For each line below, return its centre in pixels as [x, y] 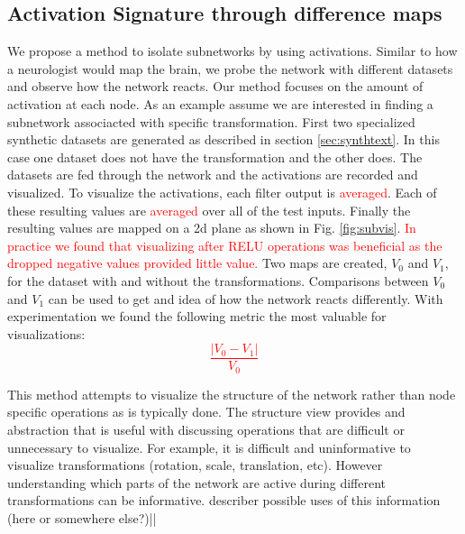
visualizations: [46, 333]
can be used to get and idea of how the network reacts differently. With [246, 298]
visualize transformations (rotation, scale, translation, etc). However [195, 465]
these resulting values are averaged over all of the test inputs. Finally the [209, 210]
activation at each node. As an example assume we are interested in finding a [220, 103]
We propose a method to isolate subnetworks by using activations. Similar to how [232, 51]
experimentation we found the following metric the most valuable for [197, 316]
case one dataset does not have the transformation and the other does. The [215, 157]
